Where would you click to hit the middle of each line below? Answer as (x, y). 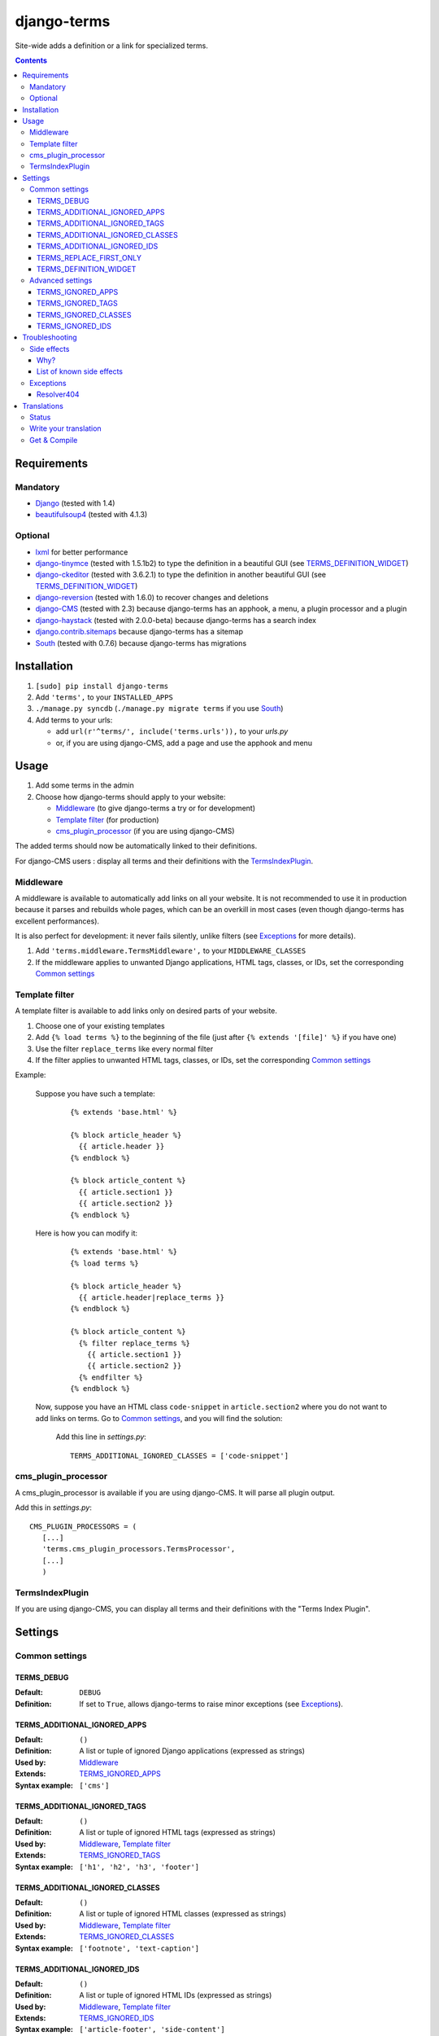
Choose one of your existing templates (100, 1025)
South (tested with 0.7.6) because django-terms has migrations (141, 643)
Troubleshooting (50, 337)
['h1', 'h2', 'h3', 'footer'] (139, 1867)
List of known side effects (80, 371)
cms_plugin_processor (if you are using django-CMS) (145, 831)
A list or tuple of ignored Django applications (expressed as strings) (192, 1751)
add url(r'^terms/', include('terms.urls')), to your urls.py (172, 731)
